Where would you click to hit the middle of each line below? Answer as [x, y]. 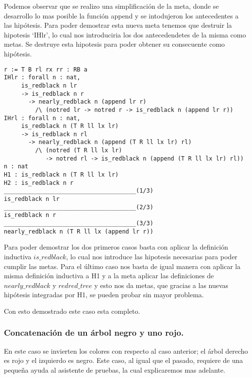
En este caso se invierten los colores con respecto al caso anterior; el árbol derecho [126, 351]
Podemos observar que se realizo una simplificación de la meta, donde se [111, 6]
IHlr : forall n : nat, [42, 78]
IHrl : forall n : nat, [42, 118]
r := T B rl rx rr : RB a [46, 69]
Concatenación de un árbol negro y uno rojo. [94, 333]
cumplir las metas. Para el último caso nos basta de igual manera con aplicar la [122, 266]
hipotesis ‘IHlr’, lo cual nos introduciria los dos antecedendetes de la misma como [125, 34]
